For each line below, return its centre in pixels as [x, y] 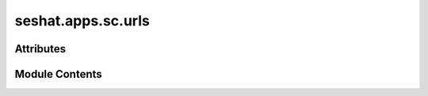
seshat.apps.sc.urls [82, 21]
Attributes [40, 49]
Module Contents [58, 74]
